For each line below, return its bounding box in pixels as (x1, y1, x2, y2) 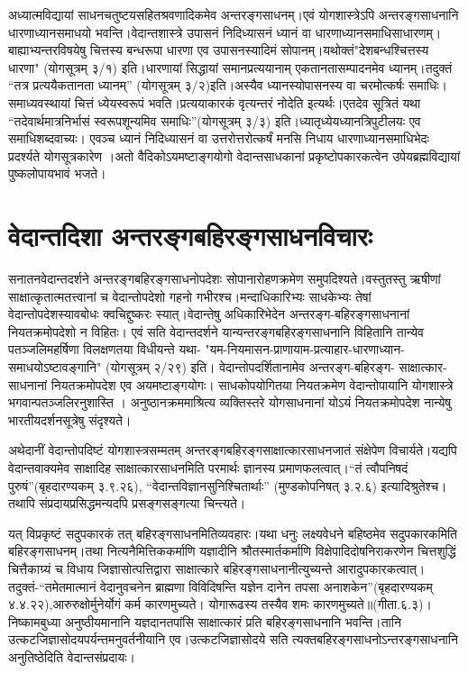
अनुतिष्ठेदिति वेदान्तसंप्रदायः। (8, 647, 136, 666)
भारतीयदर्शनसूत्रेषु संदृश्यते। (8, 410, 132, 429)
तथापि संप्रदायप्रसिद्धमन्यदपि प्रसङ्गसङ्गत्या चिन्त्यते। (8, 494, 246, 513)
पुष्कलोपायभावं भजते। (8, 164, 106, 183)
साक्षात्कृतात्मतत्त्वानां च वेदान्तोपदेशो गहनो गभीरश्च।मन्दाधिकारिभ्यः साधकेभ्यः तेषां (8, 286, 372, 305)
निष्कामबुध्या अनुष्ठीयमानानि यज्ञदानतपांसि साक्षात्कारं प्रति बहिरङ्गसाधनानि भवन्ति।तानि (8, 612, 401, 631)
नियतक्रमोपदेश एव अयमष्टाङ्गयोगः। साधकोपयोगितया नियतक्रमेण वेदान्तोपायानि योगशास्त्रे (50, 375, 454, 394)
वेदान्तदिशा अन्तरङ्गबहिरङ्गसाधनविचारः (8, 217, 372, 254)
